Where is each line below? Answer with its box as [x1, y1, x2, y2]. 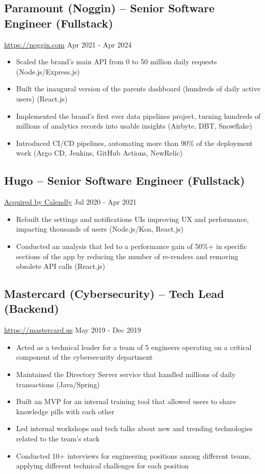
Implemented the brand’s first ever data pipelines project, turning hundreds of [16, 110, 261, 121]
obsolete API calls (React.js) [16, 261, 105, 271]
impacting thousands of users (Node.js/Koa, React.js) [16, 223, 183, 234]
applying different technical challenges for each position [16, 460, 189, 471]
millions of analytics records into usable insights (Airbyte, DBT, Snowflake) [16, 120, 252, 131]
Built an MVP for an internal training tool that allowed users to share [16, 396, 236, 407]
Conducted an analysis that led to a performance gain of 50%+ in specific [16, 240, 247, 251]
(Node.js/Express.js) [16, 66, 80, 77]
